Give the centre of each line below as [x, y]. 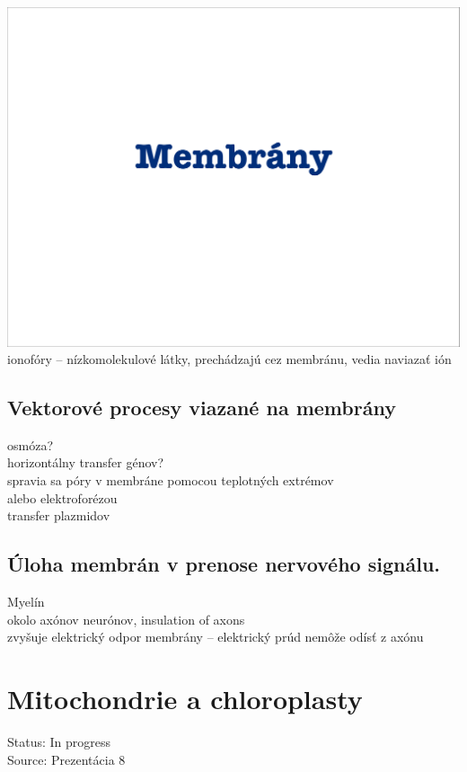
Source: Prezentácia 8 [66, 759]
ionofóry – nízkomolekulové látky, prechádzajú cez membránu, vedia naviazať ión [229, 359]
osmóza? [31, 444]
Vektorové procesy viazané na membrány [202, 408]
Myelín [26, 602]
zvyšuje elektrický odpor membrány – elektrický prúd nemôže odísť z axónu [216, 637]
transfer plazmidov [59, 515]
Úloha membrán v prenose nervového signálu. [224, 564]
